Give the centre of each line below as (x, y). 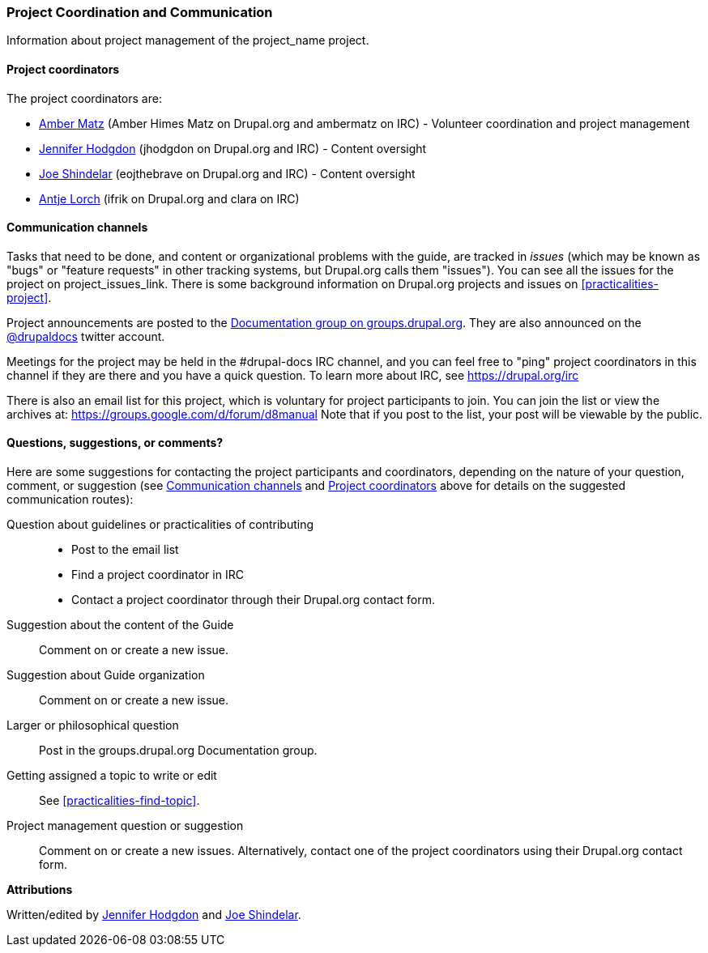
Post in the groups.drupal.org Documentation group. (178, 751)
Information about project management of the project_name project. (188, 40)
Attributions (40, 890)
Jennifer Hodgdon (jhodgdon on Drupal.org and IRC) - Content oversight (233, 148)
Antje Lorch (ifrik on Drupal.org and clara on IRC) (169, 198)
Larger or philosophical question (93, 725)
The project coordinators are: (84, 98)
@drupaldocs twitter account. (86, 336)
